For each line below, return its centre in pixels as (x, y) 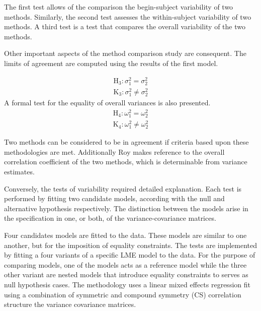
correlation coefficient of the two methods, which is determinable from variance (126, 162)
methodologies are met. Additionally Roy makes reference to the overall (114, 151)
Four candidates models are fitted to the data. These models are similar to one (125, 235)
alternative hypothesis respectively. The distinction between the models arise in (126, 208)
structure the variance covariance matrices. (70, 304)
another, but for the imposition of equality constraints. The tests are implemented (130, 245)
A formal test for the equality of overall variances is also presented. (107, 103)
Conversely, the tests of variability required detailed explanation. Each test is (123, 188)
